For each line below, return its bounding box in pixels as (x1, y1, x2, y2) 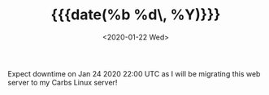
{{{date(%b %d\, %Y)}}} (50, 6, 221, 24)
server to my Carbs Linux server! (7, 77, 118, 87)
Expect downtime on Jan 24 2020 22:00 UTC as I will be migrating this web (7, 68, 261, 78)
